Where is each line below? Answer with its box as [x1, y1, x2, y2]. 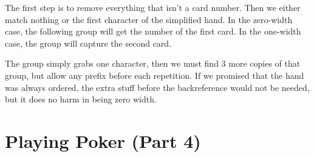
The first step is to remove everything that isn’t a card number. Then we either [5, 1, 301, 13]
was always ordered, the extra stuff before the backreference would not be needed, [5, 81, 310, 93]
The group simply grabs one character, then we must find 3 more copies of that [5, 57, 301, 70]
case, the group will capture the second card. [5, 36, 172, 49]
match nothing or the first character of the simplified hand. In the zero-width [5, 13, 293, 25]
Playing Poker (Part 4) [5, 128, 201, 153]
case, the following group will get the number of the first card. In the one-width [5, 25, 301, 38]
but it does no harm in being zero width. [5, 93, 157, 105]
